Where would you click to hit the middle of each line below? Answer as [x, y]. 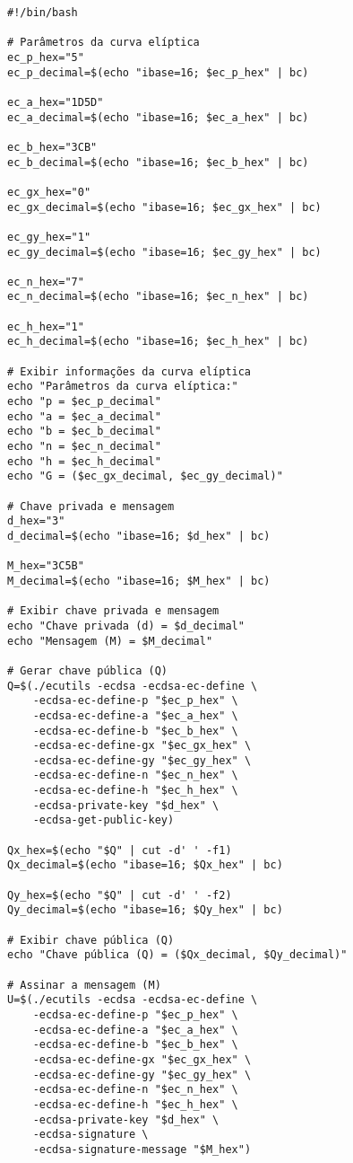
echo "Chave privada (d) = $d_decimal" [126, 626]
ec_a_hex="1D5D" [56, 102]
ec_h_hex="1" [46, 326]
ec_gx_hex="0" [49, 192]
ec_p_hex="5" [46, 57]
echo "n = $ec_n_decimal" [84, 447]
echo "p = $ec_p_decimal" [84, 402]
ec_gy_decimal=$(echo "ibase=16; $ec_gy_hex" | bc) [164, 252]
